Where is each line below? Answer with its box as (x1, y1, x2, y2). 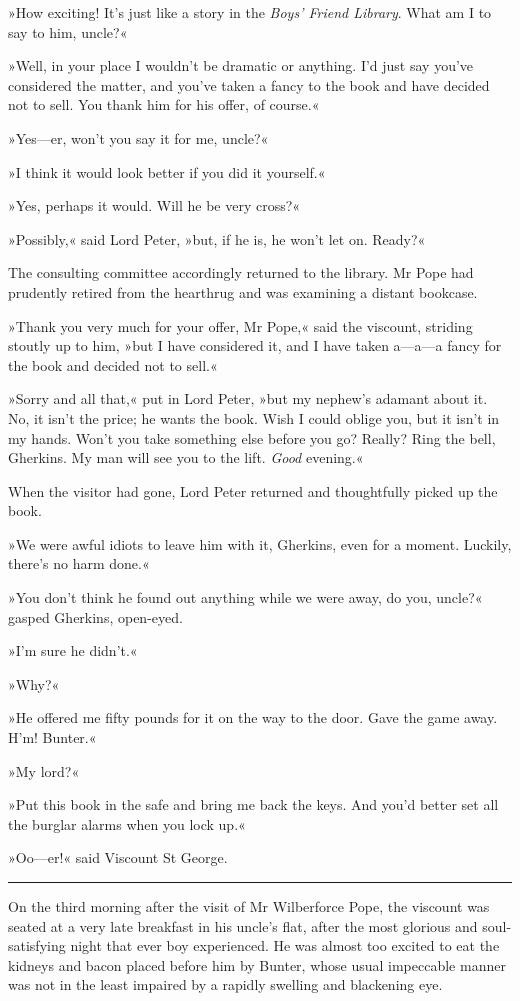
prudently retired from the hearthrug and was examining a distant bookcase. (8, 281, 478, 302)
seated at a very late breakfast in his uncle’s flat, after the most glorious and (8, 915, 478, 936)
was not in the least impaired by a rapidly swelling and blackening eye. (8, 974, 443, 995)
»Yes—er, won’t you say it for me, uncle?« (8, 127, 269, 148)
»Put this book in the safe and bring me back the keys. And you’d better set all (8, 794, 499, 815)
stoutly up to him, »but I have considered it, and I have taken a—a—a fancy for (8, 335, 502, 356)
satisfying (8, 935, 66, 956)
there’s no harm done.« (8, 553, 150, 574)
